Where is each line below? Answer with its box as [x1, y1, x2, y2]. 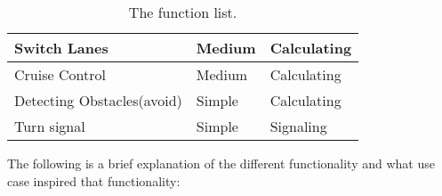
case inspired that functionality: [7, 171, 181, 190]
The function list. [128, 2, 237, 22]
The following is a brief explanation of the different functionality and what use [7, 154, 435, 172]
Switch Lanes [14, 37, 108, 58]
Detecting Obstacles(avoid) [14, 90, 182, 110]
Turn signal [14, 116, 85, 136]
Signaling [269, 116, 327, 136]
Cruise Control [14, 64, 106, 85]
